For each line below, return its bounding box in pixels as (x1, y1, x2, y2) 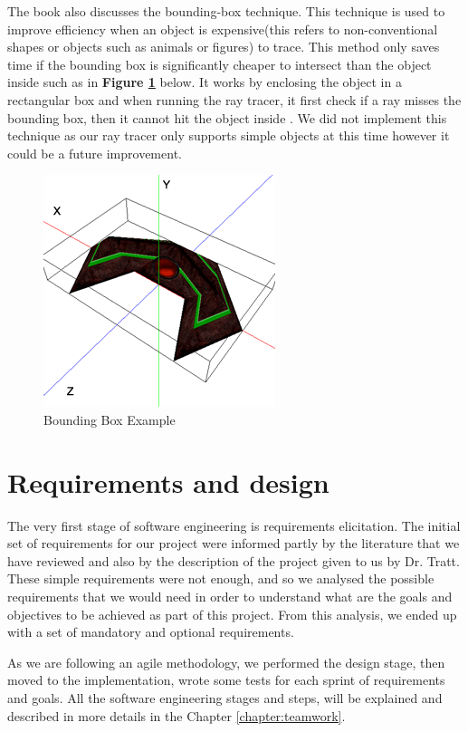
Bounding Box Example (43, 409, 176, 429)
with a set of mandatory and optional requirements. (7, 622, 294, 641)
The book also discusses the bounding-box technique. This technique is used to (7, 2, 445, 20)
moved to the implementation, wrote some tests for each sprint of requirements (7, 670, 445, 689)
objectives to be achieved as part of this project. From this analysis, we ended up (7, 604, 457, 623)
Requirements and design (7, 463, 330, 500)
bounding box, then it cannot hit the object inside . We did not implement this (7, 108, 447, 127)
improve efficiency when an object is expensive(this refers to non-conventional (7, 19, 438, 38)
